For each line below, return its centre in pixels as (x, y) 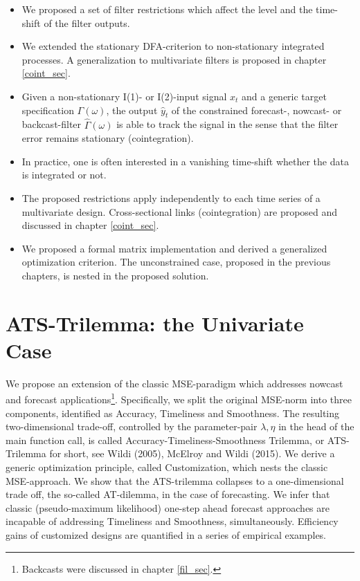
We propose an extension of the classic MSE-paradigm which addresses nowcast (174, 383)
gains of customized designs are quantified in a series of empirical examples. (166, 535)
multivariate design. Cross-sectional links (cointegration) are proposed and (180, 211)
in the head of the (316, 426)
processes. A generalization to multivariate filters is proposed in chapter (174, 59)
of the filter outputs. (87, 22)
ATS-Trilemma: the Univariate (155, 323)
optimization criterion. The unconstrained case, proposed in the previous (176, 262)
